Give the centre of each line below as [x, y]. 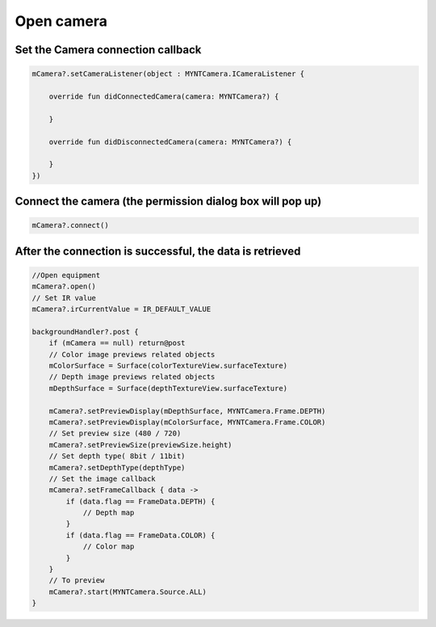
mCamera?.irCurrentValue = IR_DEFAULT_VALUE [122, 309]
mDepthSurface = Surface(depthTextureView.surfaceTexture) [168, 388]
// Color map [109, 547]
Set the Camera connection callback [108, 50]
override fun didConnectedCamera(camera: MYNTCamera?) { [164, 96]
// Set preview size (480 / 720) [115, 433]
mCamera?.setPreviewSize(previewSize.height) [140, 445]
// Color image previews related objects [132, 354]
